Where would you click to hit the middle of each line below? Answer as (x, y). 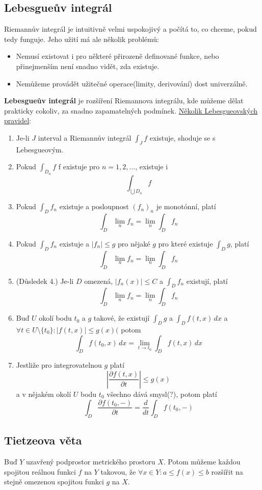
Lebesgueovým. (40, 149)
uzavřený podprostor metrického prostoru (90, 461)
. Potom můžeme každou (202, 461)
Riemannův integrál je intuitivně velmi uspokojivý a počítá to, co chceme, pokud (130, 29)
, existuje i (152, 166)
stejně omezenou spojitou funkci (54, 482)
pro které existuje (186, 243)
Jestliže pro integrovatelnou (59, 365)
